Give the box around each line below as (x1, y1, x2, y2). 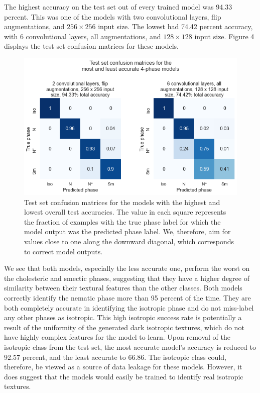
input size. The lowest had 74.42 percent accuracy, (98, 21, 253, 32)
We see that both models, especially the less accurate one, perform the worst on (4, 263, 250, 273)
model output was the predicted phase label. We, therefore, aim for (24, 226, 231, 237)
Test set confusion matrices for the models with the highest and (24, 197, 220, 207)
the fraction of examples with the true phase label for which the (24, 216, 221, 227)
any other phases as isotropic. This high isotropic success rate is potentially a (4, 312, 242, 323)
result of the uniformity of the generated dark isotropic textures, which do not (4, 322, 244, 332)
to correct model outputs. (24, 246, 103, 256)
